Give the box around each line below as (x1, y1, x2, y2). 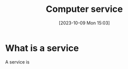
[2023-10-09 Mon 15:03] (58, 20, 110, 26)
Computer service (46, 3, 123, 15)
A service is (5, 59, 30, 65)
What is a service (5, 42, 79, 54)
